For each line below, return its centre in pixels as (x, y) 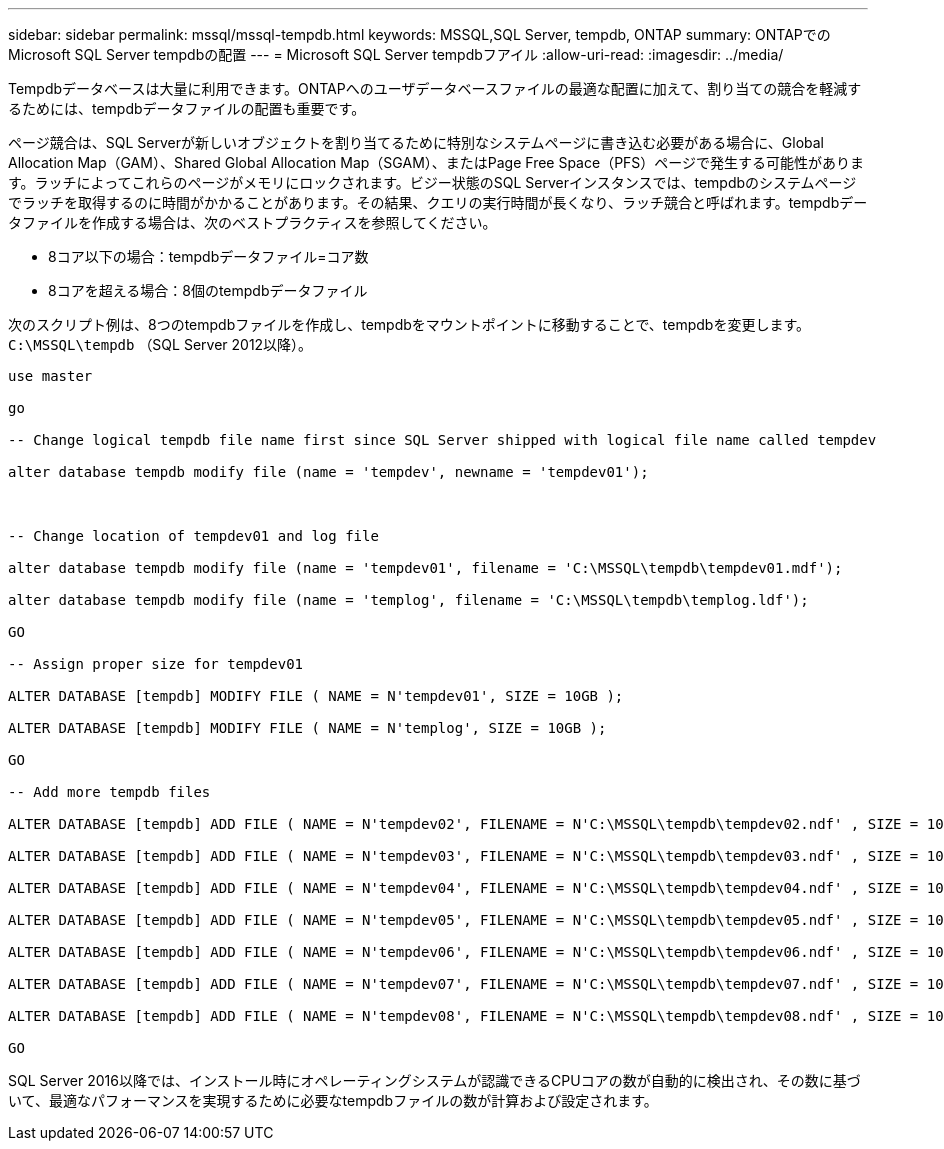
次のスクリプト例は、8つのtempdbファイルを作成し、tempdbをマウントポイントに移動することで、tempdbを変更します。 (409, 324)
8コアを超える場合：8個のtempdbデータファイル (208, 290)
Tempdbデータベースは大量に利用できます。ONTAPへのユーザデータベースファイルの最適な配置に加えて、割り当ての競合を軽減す (435, 88)
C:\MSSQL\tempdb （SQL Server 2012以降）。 (160, 344)
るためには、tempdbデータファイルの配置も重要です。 (187, 108)
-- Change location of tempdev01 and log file (193, 536)
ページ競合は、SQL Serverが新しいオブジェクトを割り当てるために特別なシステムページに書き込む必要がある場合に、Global (416, 142)
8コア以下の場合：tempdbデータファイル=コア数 (208, 256)
